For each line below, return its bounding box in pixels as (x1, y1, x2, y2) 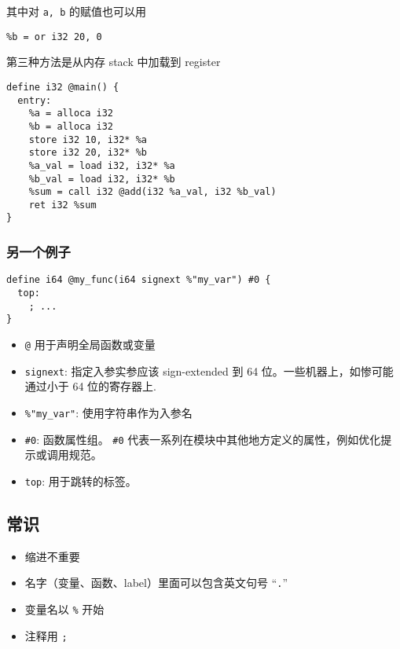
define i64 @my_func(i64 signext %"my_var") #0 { (6, 274, 271, 286)
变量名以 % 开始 (24, 600, 105, 617)
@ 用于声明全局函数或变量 (24, 335, 156, 352)
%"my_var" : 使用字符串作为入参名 (24, 404, 193, 420)
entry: (17, 94, 52, 106)
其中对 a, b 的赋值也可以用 (6, 3, 146, 19)
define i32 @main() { (6, 81, 119, 93)
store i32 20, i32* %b (28, 147, 147, 159)
